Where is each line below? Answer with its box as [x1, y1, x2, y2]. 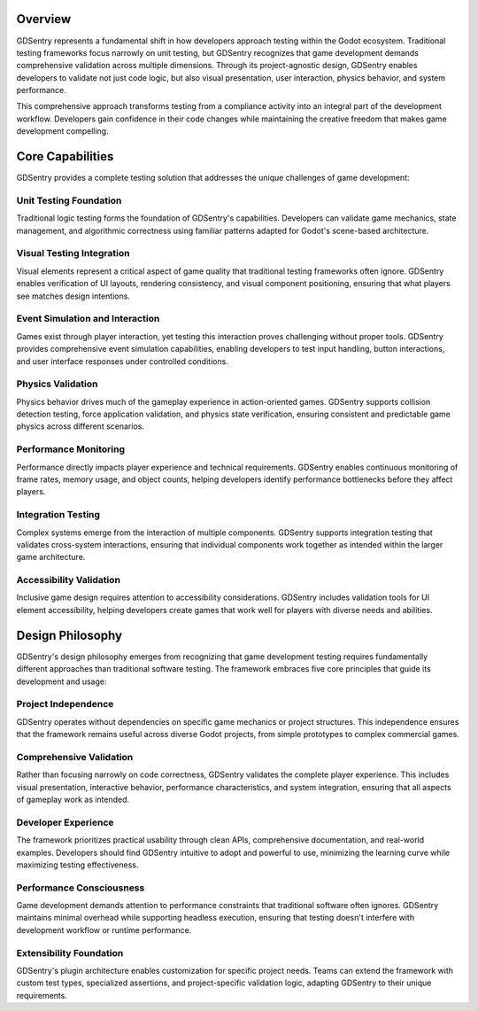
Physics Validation [16, 377, 98, 390]
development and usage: [16, 676, 107, 687]
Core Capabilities [16, 149, 114, 164]
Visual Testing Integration [16, 247, 130, 260]
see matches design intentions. [16, 291, 130, 301]
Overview [16, 12, 72, 27]
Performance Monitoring [16, 443, 126, 455]
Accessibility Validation [16, 574, 121, 587]
